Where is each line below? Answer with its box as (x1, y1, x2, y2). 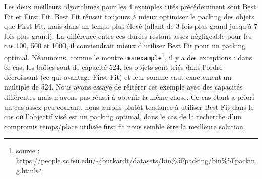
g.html (16, 165, 36, 175)
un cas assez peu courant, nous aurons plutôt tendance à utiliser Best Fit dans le (4, 101, 254, 112)
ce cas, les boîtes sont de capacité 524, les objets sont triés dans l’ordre (4, 62, 223, 72)
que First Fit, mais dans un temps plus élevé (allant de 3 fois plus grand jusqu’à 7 (4, 21, 258, 31)
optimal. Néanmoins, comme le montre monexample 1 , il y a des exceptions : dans (4, 50, 252, 62)
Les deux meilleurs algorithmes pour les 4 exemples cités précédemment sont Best (4, 1, 256, 11)
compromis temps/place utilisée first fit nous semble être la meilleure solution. (4, 121, 245, 131)
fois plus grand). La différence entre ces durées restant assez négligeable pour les (4, 30, 252, 41)
